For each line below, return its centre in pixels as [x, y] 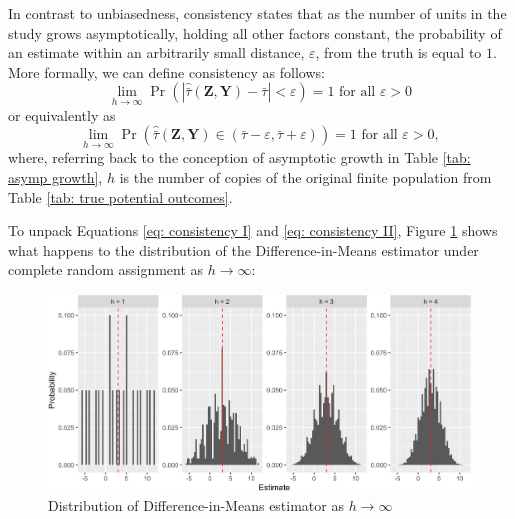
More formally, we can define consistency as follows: [166, 71]
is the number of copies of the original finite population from [305, 177]
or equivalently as [62, 114]
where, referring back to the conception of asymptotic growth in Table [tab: [239, 157]
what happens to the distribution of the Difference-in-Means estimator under [243, 249]
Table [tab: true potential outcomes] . [120, 196]
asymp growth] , [55, 177]
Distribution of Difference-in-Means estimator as [196, 504]
